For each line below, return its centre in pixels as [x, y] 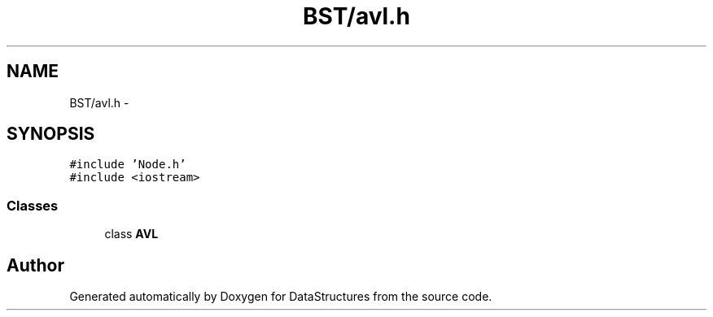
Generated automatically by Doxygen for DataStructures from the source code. [281, 297]
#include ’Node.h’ [128, 165]
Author [35, 265]
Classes [33, 205]
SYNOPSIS [51, 134]
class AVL [131, 234]
